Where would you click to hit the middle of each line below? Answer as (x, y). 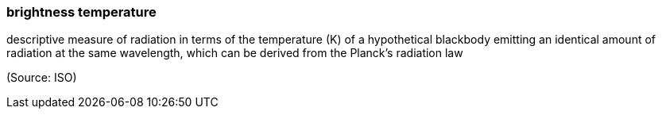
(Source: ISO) (42, 78)
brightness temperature (81, 12)
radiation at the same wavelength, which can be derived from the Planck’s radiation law (235, 53)
